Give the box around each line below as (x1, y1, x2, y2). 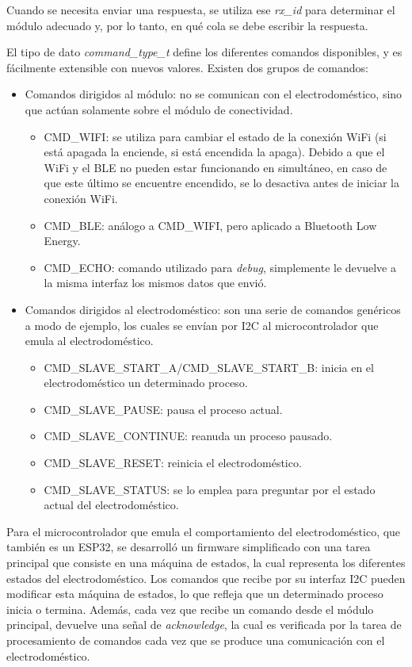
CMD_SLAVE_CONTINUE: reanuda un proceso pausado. (44, 427, 333, 444)
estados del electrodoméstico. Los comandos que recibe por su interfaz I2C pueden (6, 569, 406, 586)
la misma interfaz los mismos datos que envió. (44, 274, 267, 291)
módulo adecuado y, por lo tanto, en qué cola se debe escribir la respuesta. (6, 17, 368, 33)
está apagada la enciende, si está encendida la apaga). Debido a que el (44, 144, 385, 160)
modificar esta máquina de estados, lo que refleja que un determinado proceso (6, 585, 383, 602)
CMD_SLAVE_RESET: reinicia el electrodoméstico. (44, 454, 302, 471)
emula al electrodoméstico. (25, 332, 154, 349)
